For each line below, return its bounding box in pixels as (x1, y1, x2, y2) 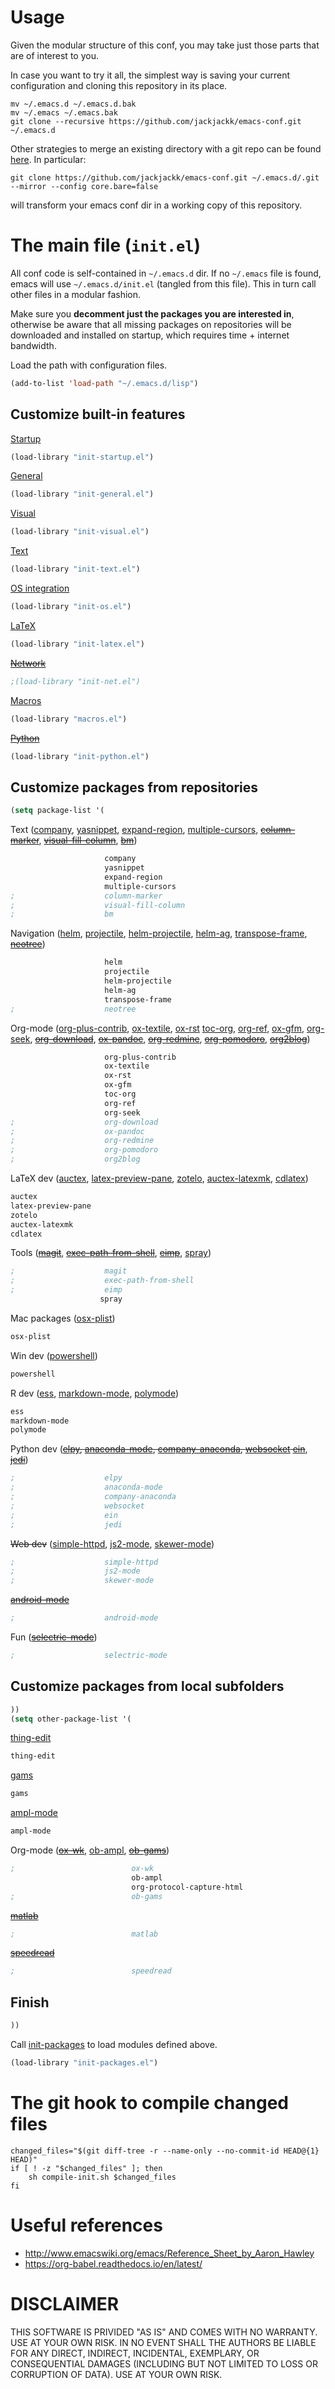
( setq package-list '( (10, 806, 105, 816)
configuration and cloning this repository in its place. (10, 79, 228, 91)
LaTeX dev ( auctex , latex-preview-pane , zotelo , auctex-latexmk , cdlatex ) (10, 1172, 309, 1184)
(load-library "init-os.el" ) (10, 602, 132, 612)
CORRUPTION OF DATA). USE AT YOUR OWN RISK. (10, 2368, 223, 2380)
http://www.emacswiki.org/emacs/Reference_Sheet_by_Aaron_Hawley (24, 2247, 315, 2259)
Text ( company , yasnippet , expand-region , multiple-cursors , (10, 824, 259, 836)
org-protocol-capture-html (131, 1882, 244, 1892)
